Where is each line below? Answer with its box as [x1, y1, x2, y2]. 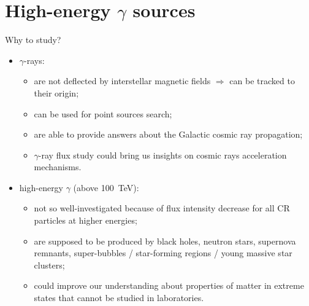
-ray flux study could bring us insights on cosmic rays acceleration [38, 148, 287, 161]
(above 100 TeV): [73, 181, 139, 194]
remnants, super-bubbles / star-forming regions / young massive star [34, 246, 292, 259]
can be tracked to [229, 74, 295, 87]
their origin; [34, 86, 79, 99]
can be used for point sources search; [34, 107, 172, 120]
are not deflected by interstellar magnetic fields [34, 74, 211, 87]
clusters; [34, 258, 65, 271]
